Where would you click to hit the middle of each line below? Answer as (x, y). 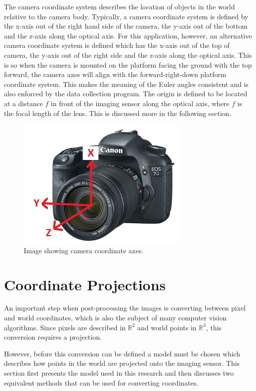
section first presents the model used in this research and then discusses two (119, 373)
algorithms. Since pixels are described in (65, 327)
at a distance (23, 103)
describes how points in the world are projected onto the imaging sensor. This (122, 363)
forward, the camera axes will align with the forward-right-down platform (115, 74)
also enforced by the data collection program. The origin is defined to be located (126, 94)
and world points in (167, 327)
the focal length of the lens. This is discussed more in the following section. (118, 113)
